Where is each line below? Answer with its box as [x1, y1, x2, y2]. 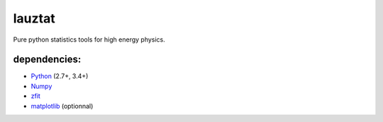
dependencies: [13, 54, 82, 66]
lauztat [13, 11, 56, 26]
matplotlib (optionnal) [30, 102, 94, 110]
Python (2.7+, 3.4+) [30, 72, 89, 80]
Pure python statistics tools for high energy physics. [13, 35, 166, 44]
